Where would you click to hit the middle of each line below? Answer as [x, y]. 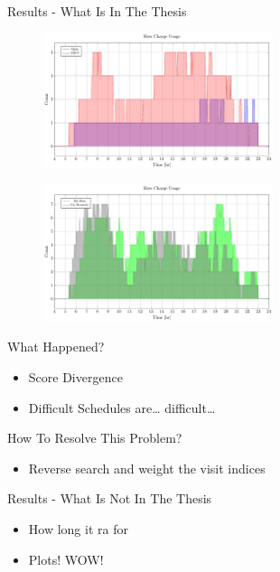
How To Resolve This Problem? [95, 438]
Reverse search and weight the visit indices [147, 468]
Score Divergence [75, 376]
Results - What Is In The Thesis [97, 11]
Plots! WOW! [66, 559]
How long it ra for [78, 528]
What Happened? [56, 347]
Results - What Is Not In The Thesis [110, 498]
